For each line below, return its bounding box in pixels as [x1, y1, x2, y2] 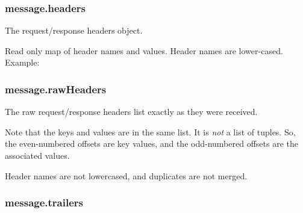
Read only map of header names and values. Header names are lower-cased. [5, 44, 283, 57]
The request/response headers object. [5, 24, 143, 37]
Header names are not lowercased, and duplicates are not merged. [5, 169, 248, 182]
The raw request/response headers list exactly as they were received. [5, 105, 258, 118]
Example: [5, 56, 40, 69]
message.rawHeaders [5, 81, 107, 96]
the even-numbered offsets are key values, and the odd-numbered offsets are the [5, 137, 298, 150]
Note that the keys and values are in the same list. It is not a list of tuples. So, [5, 125, 296, 138]
